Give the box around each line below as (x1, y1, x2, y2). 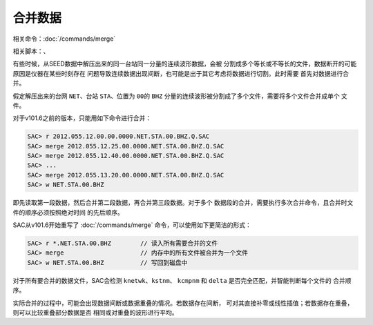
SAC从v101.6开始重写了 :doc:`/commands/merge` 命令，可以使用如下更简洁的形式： (12, 221, 252, 229)
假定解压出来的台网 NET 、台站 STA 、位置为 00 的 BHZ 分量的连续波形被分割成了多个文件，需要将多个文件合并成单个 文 (12, 92, 348, 100)
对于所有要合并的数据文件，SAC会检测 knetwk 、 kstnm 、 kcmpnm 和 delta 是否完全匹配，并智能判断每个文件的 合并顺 (12, 276, 352, 284)
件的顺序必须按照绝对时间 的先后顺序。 (12, 208, 124, 217)
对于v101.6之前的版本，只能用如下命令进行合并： (12, 114, 152, 122)
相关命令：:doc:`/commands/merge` (12, 35, 116, 43)
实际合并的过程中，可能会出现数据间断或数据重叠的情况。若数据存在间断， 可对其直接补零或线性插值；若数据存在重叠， (12, 299, 354, 307)
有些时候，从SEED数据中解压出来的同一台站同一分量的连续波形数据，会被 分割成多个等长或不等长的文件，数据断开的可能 (12, 59, 357, 68)
